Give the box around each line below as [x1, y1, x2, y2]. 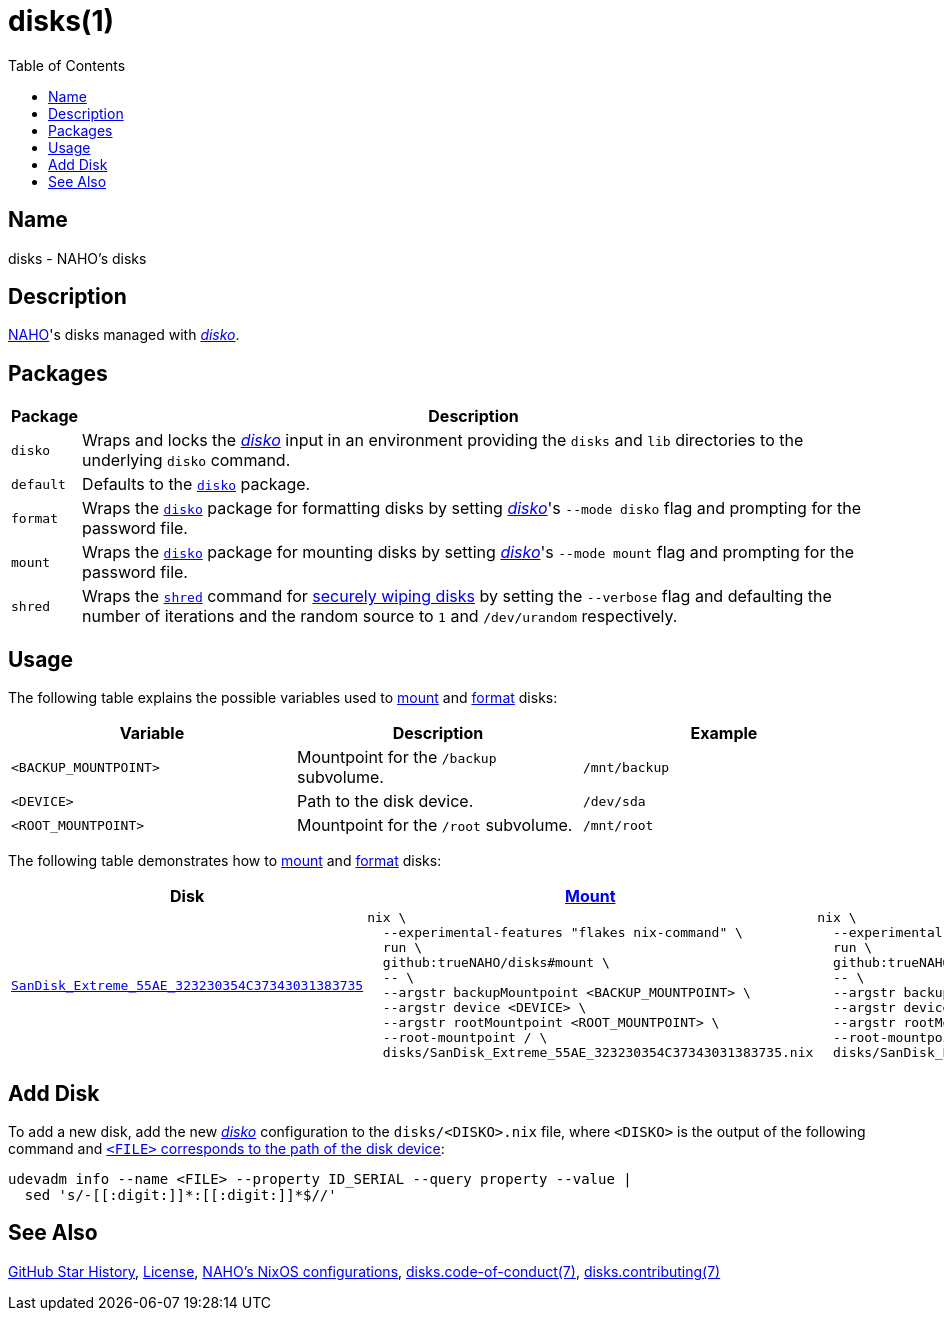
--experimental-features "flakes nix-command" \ [382, 925, 743, 941]
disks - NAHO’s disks [8, 249, 147, 267]
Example [690, 723, 758, 744]
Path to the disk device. [296, 791, 474, 812]
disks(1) [8, 4, 115, 38]
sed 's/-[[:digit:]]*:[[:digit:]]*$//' [24, 1186, 337, 1203]
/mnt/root [582, 817, 654, 833]
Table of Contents [8, 56, 126, 74]
